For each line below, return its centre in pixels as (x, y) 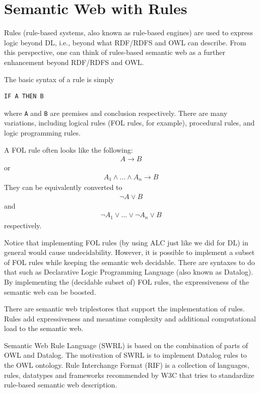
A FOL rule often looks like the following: (69, 149)
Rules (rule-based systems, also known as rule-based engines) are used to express (128, 32)
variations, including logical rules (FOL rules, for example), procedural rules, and (129, 123)
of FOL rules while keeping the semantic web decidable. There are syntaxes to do (129, 262)
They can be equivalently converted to (63, 187)
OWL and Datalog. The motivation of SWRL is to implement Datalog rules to (125, 355)
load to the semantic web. (44, 328)
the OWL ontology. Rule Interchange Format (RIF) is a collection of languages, (127, 365)
